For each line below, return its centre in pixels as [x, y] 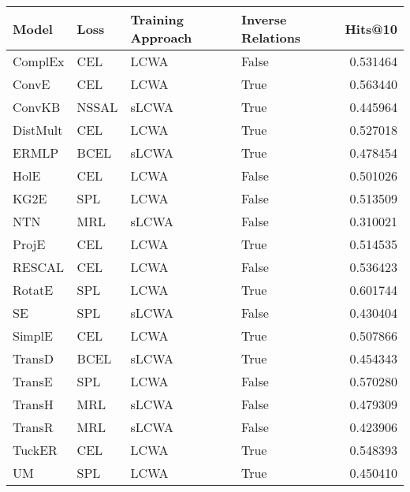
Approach [161, 37]
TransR [33, 427]
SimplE [33, 335]
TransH [33, 404]
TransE [33, 381]
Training [157, 19]
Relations [271, 37]
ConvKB [37, 107]
